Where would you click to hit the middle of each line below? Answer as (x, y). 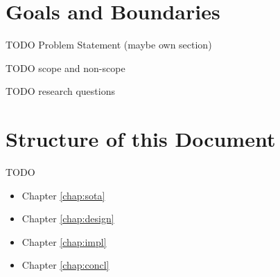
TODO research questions (60, 91)
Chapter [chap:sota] (63, 195)
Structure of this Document (141, 139)
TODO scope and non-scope (65, 68)
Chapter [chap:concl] (65, 265)
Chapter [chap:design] (68, 218)
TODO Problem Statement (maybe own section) (109, 45)
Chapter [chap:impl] (64, 241)
